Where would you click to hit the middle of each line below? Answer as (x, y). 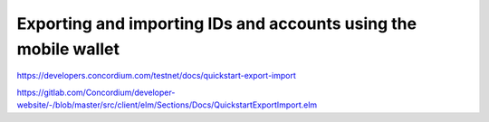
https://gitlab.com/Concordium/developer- (96, 92)
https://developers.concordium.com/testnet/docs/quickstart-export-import (156, 76)
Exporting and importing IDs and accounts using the (216, 23)
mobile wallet (68, 49)
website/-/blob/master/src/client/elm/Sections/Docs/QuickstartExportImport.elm (167, 105)
